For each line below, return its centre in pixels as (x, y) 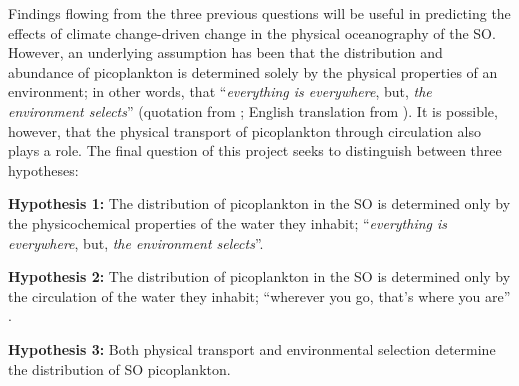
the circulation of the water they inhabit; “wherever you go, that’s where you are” (259, 295)
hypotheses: (43, 169)
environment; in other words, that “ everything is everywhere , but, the (220, 91)
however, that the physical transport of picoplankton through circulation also (244, 130)
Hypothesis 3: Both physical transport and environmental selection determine (252, 348)
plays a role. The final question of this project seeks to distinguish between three (255, 150)
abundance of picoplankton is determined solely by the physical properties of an (253, 71)
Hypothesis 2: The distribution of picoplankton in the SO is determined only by (259, 276)
